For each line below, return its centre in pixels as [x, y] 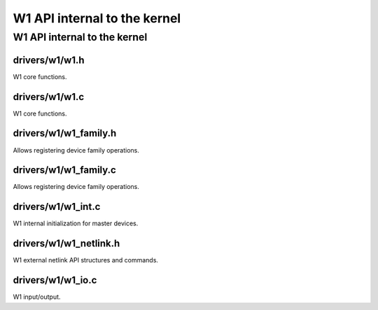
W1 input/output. [37, 297]
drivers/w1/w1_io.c [55, 280]
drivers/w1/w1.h [49, 60]
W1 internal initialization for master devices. [76, 223]
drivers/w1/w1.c [49, 97]
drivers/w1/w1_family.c [65, 170]
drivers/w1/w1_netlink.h [66, 244]
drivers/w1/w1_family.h [65, 133]
